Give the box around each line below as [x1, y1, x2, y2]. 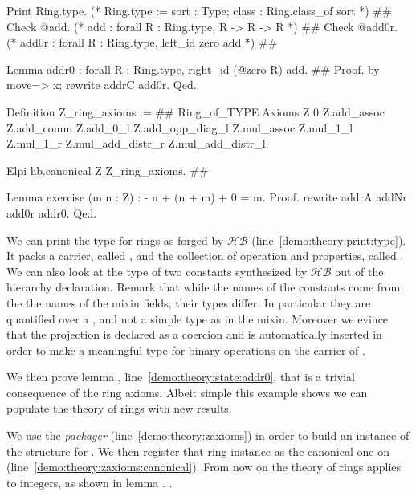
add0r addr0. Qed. [6, 204, 97, 221]
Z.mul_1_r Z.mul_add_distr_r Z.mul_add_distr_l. [6, 135, 269, 152]
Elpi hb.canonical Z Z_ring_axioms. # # [6, 161, 209, 178]
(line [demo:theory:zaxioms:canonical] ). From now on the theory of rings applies [6, 458, 402, 475]
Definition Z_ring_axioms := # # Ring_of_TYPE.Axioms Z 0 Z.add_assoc [6, 103, 385, 120]
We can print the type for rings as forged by [6, 231, 224, 248]
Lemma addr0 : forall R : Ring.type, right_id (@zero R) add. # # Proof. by [6, 60, 380, 77]
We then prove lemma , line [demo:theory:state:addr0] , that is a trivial [6, 368, 355, 385]
